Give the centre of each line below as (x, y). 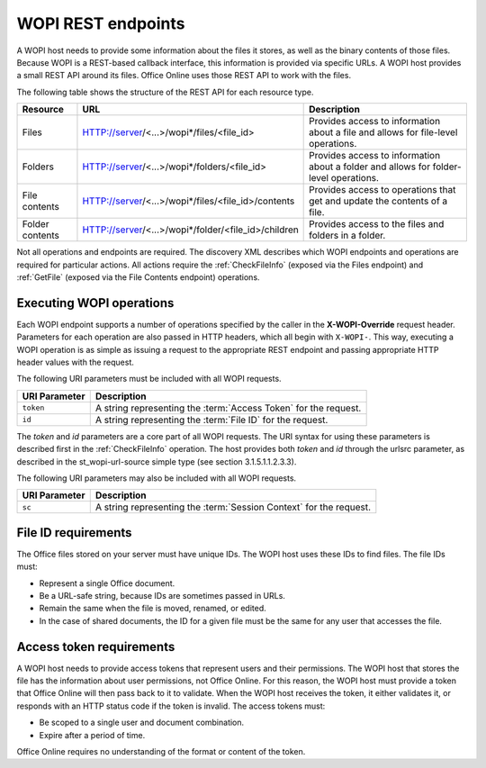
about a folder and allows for (370, 167)
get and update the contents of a (378, 201)
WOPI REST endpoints (101, 23)
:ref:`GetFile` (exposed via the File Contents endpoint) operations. (138, 277)
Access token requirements (96, 647)
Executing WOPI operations (95, 303)
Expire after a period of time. (92, 735)
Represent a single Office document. (107, 583)
